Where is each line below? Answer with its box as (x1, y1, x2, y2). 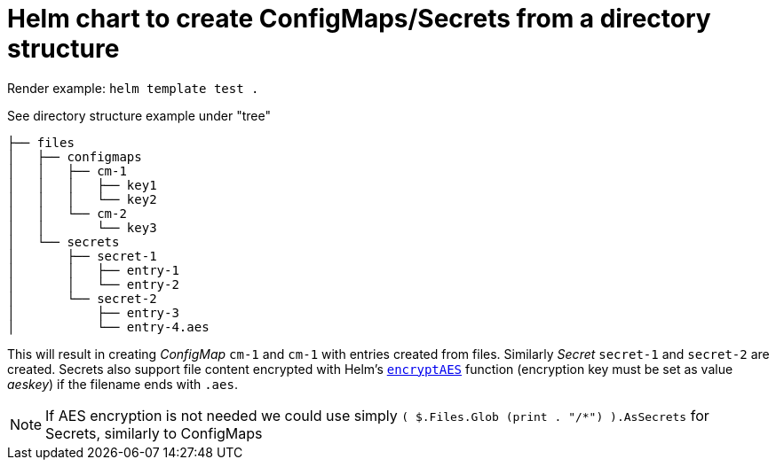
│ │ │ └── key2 (7, 191, 157, 206)
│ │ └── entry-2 (7, 276, 179, 292)
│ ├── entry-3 (7, 305, 179, 320)
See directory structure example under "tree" (7, 107, 272, 123)
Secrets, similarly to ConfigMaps (45, 424, 263, 442)
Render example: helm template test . (7, 80, 259, 96)
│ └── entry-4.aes (7, 319, 210, 334)
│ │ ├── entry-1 (7, 262, 179, 277)
